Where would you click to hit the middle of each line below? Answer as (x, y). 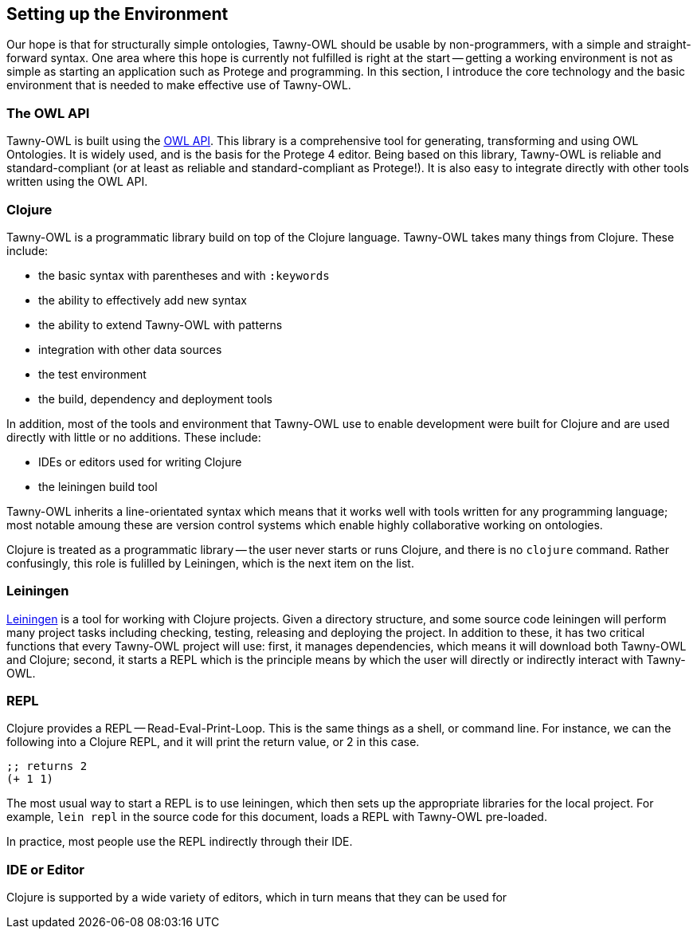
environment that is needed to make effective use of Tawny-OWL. (179, 85)
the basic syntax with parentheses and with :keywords (184, 275)
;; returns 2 (47, 766)
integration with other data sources (130, 349)
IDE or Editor (45, 869)
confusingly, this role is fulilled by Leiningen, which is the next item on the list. (210, 563)
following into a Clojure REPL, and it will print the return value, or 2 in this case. (213, 742)
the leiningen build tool (98, 486)
